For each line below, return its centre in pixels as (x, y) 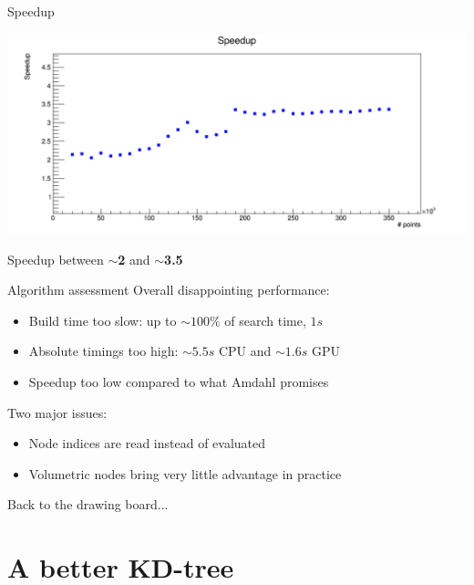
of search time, (265, 320)
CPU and (245, 351)
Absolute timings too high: (103, 351)
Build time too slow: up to (103, 320)
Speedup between (56, 259)
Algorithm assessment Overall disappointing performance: (169, 290)
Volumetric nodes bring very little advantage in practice (185, 473)
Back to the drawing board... (88, 504)
